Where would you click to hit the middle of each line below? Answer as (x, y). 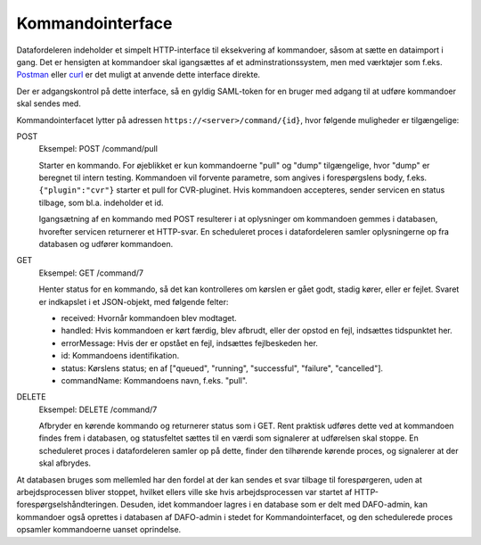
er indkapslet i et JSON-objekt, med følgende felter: (134, 301)
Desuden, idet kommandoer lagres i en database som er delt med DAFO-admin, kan (274, 505)
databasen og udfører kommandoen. (106, 244)
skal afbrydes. (65, 463)
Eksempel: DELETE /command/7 (98, 409)
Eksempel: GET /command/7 (91, 273)
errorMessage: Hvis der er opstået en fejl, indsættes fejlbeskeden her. (189, 343)
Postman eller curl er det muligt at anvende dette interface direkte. (139, 75)
